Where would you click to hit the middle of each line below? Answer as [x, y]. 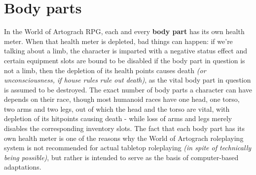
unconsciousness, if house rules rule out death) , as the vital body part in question [128, 80]
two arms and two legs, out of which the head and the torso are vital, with [117, 109]
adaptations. [23, 167]
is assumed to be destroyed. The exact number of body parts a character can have [128, 89]
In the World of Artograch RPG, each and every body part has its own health [124, 31]
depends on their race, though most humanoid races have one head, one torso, [122, 99]
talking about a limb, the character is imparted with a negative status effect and [126, 51]
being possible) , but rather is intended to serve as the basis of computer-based [121, 157]
